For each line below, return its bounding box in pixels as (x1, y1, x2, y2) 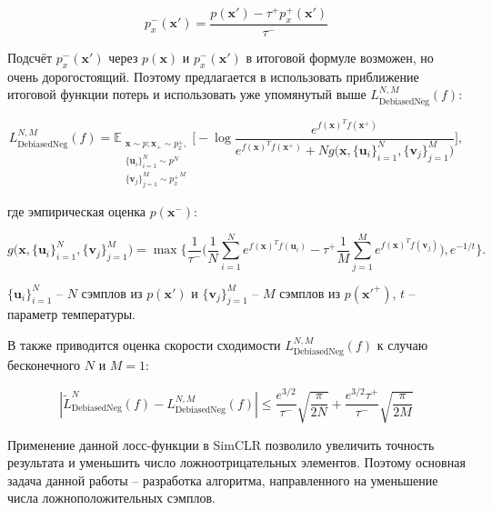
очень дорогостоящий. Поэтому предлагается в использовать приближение (7, 66, 419, 85)
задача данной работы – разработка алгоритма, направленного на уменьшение (7, 470, 438, 489)
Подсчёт (7, 47, 53, 66)
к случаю (377, 335, 428, 355)
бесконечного (7, 355, 81, 375)
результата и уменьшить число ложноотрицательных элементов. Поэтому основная (7, 453, 466, 472)
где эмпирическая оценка (7, 201, 146, 220)
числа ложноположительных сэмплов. (7, 488, 216, 507)
